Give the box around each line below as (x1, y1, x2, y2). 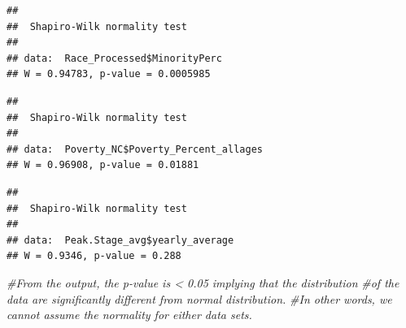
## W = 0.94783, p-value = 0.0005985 (7, 68, 211, 80)
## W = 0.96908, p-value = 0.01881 (7, 159, 199, 171)
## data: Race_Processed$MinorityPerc (7, 52, 222, 64)
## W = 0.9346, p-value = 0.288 (7, 250, 181, 262)
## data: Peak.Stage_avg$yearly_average (7, 234, 234, 246)
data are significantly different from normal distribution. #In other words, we (7, 290, 392, 307)
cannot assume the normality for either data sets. (7, 306, 252, 323)
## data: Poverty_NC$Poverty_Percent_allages (7, 143, 263, 155)
